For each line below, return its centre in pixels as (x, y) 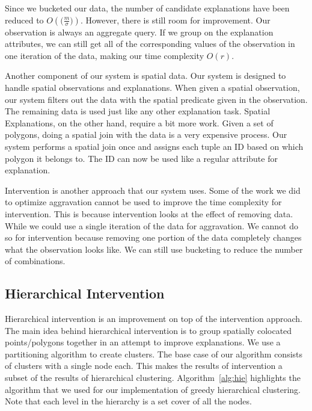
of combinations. (35, 261)
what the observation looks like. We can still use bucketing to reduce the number (154, 249)
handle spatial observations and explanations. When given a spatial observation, (152, 87)
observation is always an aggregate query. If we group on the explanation (139, 32)
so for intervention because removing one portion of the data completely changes (153, 237)
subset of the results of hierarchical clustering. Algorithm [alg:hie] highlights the (153, 378)
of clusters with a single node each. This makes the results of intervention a (144, 366)
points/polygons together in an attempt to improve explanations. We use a (143, 342)
